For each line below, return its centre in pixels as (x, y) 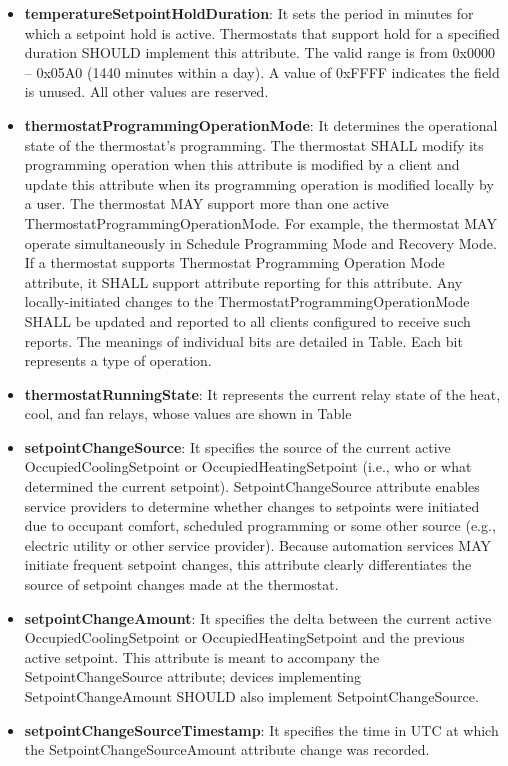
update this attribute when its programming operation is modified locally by (259, 183)
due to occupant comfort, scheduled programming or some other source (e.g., (260, 525)
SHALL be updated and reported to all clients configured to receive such (247, 320)
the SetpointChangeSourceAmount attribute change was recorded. (227, 749)
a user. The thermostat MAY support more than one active (206, 203)
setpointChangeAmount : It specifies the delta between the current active (258, 617)
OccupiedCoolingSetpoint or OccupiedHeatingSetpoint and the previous (244, 637)
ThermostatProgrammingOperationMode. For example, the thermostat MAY (260, 222)
